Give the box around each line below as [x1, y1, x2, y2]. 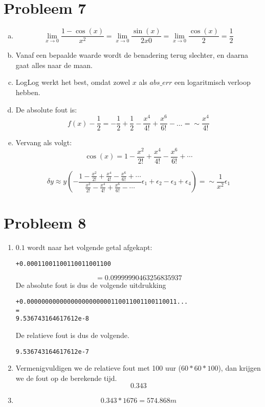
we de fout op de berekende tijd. [15, 372, 117, 383]
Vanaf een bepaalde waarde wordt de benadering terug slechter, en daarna [15, 50, 248, 60]
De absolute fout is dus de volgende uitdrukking [15, 280, 166, 290]
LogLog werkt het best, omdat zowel [15, 77, 130, 87]
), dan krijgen [218, 363, 261, 373]
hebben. [15, 86, 40, 97]
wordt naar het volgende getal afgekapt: [27, 242, 152, 253]
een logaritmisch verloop [174, 77, 251, 87]
